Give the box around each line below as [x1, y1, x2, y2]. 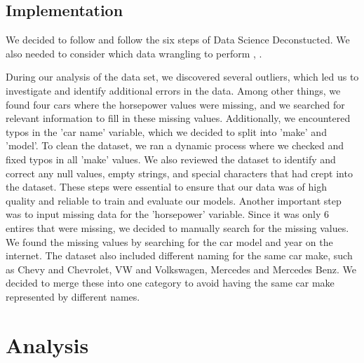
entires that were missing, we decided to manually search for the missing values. [6, 220, 349, 235]
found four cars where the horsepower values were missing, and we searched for [6, 97, 345, 111]
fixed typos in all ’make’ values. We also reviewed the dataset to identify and [6, 151, 336, 166]
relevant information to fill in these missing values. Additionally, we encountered [6, 111, 351, 125]
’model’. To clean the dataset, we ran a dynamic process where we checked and [6, 138, 344, 153]
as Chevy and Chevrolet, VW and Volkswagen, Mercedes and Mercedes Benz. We [6, 261, 356, 276]
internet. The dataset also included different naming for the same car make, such [6, 248, 353, 263]
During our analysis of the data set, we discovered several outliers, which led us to [6, 69, 359, 84]
